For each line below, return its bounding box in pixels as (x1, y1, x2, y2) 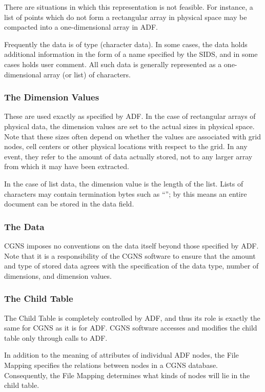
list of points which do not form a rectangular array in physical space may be (4, 11, 247, 22)
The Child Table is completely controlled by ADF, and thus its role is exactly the (4, 312, 260, 323)
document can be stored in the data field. (4, 198, 134, 209)
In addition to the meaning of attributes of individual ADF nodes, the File (4, 349, 239, 360)
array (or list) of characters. (44, 69, 131, 79)
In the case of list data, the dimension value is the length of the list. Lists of (4, 178, 243, 189)
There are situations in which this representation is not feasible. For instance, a (4, 2, 253, 12)
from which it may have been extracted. (4, 161, 129, 172)
